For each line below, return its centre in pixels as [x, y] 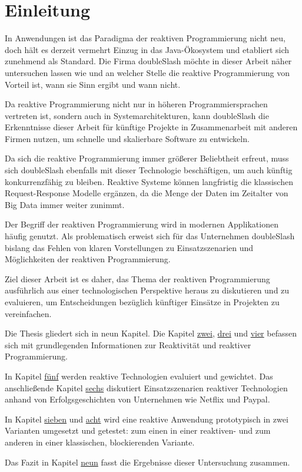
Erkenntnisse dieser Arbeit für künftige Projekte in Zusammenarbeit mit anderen [151, 127]
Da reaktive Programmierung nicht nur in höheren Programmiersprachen [136, 104]
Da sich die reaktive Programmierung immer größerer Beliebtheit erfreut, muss [147, 158]
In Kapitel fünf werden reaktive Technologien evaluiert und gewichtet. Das [139, 376]
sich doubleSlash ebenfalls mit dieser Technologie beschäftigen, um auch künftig [149, 170]
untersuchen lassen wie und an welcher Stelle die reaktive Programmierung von [147, 72]
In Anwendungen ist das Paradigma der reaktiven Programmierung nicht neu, [145, 38]
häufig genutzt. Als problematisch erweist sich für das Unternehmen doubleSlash [150, 236]
